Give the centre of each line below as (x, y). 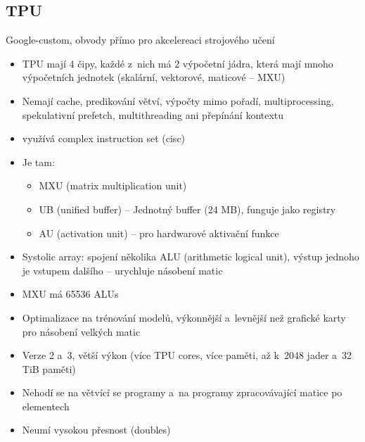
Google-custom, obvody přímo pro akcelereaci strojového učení (140, 40)
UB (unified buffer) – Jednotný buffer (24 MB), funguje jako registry (187, 209)
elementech (46, 406)
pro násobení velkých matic (81, 331)
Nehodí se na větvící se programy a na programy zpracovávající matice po (182, 392)
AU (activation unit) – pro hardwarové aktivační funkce (159, 233)
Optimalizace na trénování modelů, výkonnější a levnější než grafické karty (184, 317)
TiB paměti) (49, 368)
